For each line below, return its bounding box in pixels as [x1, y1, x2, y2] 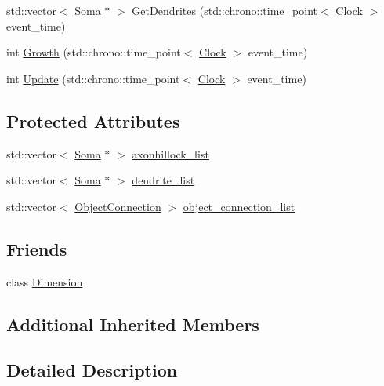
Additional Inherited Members [6, 311, 259, 336]
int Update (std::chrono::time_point [6, 70, 180, 86]
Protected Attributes [6, 108, 180, 133]
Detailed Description [6, 358, 178, 382]
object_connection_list [183, 198, 295, 214]
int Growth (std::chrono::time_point [6, 44, 181, 60]
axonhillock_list [132, 145, 209, 162]
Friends [6, 236, 67, 260]
